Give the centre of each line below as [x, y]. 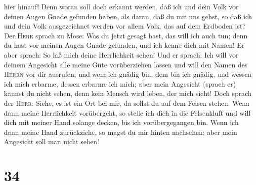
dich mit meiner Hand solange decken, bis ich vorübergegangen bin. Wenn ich [121, 122]
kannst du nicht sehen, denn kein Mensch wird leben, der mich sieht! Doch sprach [128, 93]
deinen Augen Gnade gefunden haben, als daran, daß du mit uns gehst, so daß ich [128, 16]
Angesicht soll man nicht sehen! [52, 141]
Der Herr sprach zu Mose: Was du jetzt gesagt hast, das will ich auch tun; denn [126, 35]
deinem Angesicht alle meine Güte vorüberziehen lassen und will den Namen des [126, 64]
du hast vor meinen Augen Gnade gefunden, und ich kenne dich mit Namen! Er [124, 45]
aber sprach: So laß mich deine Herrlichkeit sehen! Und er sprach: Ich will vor [121, 54]
